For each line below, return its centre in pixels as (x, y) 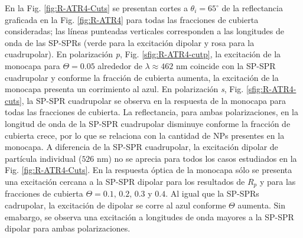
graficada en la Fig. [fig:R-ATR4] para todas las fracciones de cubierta (132, 19)
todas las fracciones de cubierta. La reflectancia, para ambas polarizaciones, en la (151, 112)
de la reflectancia (252, 8)
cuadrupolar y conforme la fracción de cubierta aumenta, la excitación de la (142, 77)
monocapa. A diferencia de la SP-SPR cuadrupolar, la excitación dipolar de (141, 147)
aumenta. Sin (261, 205)
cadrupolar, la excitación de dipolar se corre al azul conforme (115, 205)
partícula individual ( (43, 158)
